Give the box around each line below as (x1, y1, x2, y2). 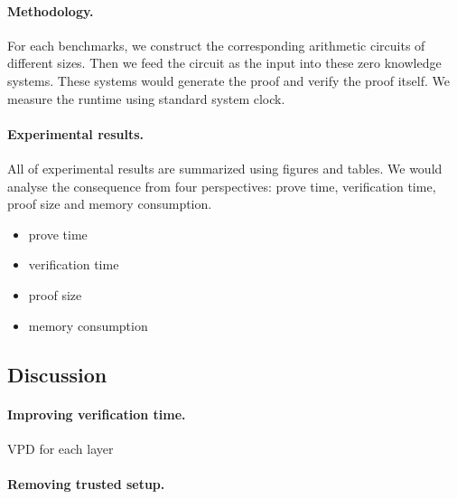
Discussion (7, 360, 107, 388)
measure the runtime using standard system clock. (7, 89, 285, 108)
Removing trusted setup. (7, 474, 165, 493)
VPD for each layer (7, 438, 114, 457)
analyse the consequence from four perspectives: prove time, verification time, (7, 176, 436, 195)
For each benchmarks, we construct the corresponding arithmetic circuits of (7, 35, 425, 54)
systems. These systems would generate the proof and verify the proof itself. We (7, 71, 450, 89)
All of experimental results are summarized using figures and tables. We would (7, 158, 443, 177)
